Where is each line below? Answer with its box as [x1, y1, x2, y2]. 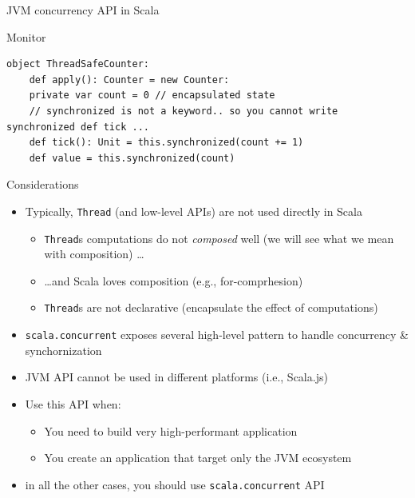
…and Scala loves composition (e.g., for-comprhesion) [44, 272, 303, 289]
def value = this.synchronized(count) [29, 152, 235, 164]
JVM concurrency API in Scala [6, 2, 160, 18]
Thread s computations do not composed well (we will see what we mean [44, 229, 394, 246]
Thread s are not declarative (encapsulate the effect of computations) [44, 299, 378, 316]
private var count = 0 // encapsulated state [29, 90, 275, 102]
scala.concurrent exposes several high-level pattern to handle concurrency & [25, 326, 409, 343]
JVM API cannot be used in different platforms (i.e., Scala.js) [25, 369, 328, 385]
